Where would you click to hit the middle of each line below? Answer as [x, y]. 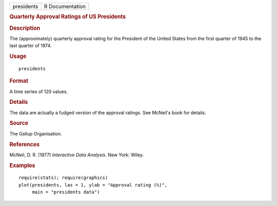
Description [25, 28]
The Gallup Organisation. [36, 133]
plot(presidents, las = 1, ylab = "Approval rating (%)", [93, 185]
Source [19, 123]
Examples [22, 165]
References [25, 144]
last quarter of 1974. [31, 45]
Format [19, 81]
